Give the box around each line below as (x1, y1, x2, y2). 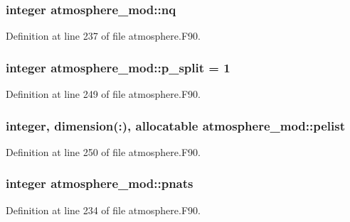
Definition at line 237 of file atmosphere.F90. (6, 28, 201, 43)
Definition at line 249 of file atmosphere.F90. (6, 87, 201, 101)
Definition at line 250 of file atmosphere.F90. (6, 144, 201, 159)
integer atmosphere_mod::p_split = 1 (6, 58, 230, 76)
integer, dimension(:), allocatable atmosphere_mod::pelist (6, 116, 345, 134)
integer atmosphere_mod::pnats (6, 174, 193, 192)
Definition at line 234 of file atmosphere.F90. (6, 202, 201, 217)
